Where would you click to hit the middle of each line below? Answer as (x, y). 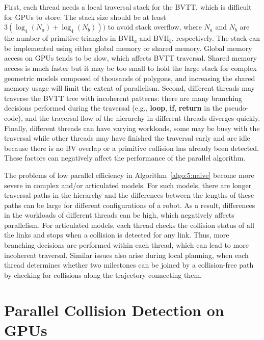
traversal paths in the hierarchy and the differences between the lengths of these (129, 195)
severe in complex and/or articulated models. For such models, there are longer (128, 185)
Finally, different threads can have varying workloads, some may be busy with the (132, 128)
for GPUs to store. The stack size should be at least (85, 17)
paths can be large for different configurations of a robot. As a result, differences (130, 205)
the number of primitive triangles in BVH (69, 38)
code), (14, 117)
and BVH (154, 38)
